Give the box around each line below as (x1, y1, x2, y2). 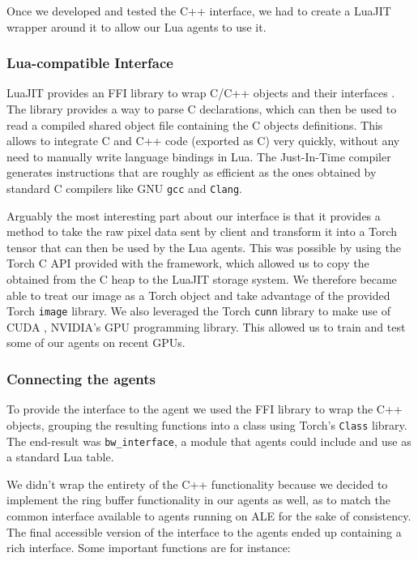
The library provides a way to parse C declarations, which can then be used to (6, 101, 397, 117)
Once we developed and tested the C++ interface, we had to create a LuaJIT (6, 2, 391, 19)
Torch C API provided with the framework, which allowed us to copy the (6, 255, 369, 272)
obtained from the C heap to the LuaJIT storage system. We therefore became (6, 271, 397, 287)
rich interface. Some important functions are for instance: (6, 539, 291, 556)
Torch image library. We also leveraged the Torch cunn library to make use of (6, 302, 390, 319)
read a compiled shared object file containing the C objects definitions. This (6, 116, 383, 133)
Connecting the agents (6, 368, 156, 388)
